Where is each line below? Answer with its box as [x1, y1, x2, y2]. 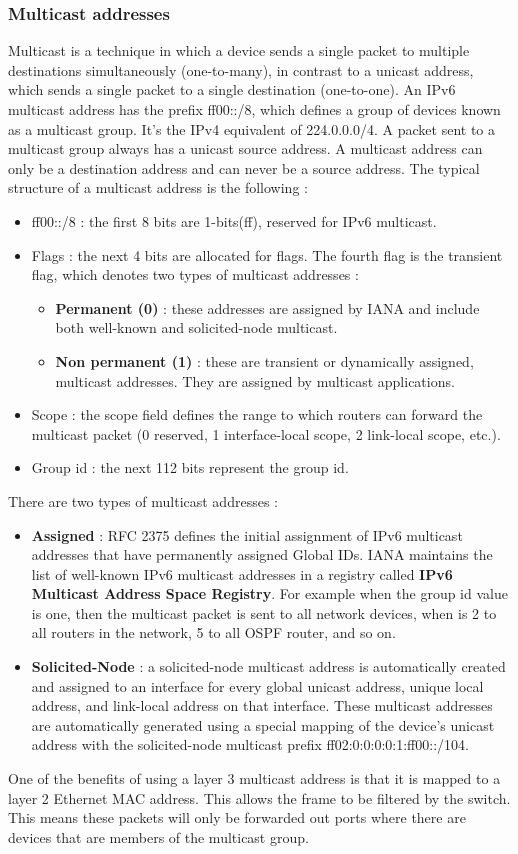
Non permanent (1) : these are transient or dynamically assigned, [55, 350, 474, 371]
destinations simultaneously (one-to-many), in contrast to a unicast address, [8, 59, 474, 80]
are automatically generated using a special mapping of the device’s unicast [31, 714, 495, 735]
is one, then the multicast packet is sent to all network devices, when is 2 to [31, 602, 497, 623]
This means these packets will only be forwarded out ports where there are [8, 807, 466, 828]
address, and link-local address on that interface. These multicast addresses [31, 695, 493, 716]
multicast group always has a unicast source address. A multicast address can [8, 138, 483, 159]
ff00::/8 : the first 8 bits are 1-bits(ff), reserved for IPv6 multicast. [31, 210, 437, 231]
